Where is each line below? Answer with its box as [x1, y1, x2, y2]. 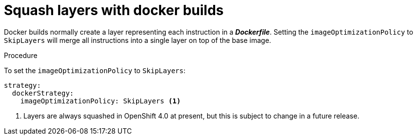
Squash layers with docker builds [4, 2, 224, 19]
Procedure [4, 51, 38, 60]
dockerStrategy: [12, 89, 74, 97]
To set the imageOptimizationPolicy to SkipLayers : [4, 66, 186, 75]
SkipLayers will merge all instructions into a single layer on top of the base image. [4, 36, 271, 44]
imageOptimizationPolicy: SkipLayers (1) [20, 97, 181, 105]
